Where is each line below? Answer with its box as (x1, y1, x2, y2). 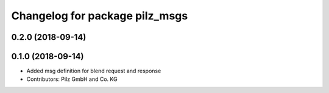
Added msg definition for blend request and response (26, 67, 161, 75)
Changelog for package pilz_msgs (11, 9, 188, 22)
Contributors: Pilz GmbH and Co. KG (26, 75, 118, 83)
